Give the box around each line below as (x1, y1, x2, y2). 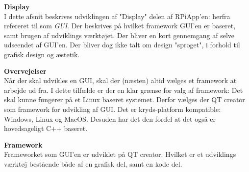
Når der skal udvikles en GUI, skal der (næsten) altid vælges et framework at (4, 75, 237, 86)
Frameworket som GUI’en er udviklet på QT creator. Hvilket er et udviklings (4, 149, 236, 159)
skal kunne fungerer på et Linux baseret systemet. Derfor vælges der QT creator (4, 94, 245, 105)
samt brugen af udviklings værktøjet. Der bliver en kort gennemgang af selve (4, 30, 235, 40)
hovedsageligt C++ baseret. (4, 123, 88, 133)
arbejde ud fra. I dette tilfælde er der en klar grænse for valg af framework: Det (4, 85, 243, 95)
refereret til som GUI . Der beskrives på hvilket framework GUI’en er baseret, (4, 21, 236, 31)
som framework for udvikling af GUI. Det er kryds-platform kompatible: (4, 104, 221, 114)
